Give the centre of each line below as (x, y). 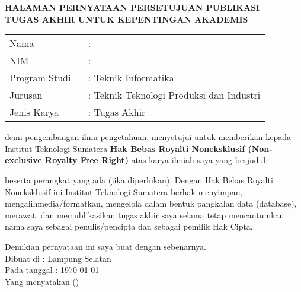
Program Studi (40, 78)
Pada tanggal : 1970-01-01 (52, 270)
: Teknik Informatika (131, 78)
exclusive (23, 160)
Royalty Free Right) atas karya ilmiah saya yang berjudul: (157, 160)
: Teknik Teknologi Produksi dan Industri (174, 95)
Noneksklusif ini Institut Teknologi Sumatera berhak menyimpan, (124, 191)
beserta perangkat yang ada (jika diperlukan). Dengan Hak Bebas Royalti (139, 180)
